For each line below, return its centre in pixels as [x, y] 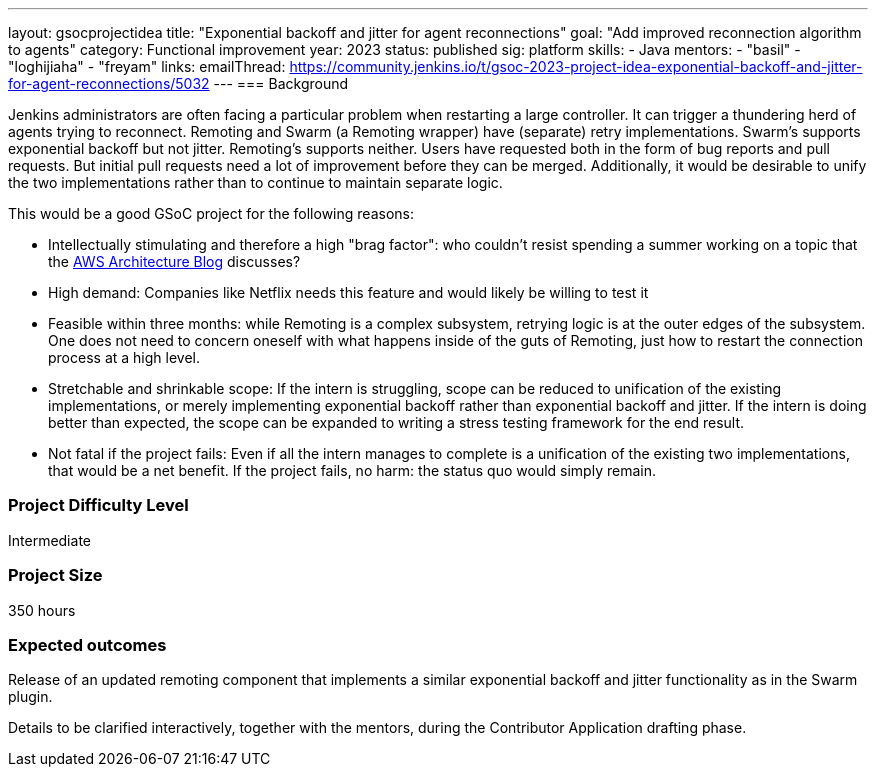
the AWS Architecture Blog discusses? [174, 261]
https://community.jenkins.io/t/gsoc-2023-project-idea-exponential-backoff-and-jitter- [576, 66]
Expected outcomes [87, 644]
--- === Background [281, 83]
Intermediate [49, 540]
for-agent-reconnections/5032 [109, 83]
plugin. [30, 697]
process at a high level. [124, 357]
